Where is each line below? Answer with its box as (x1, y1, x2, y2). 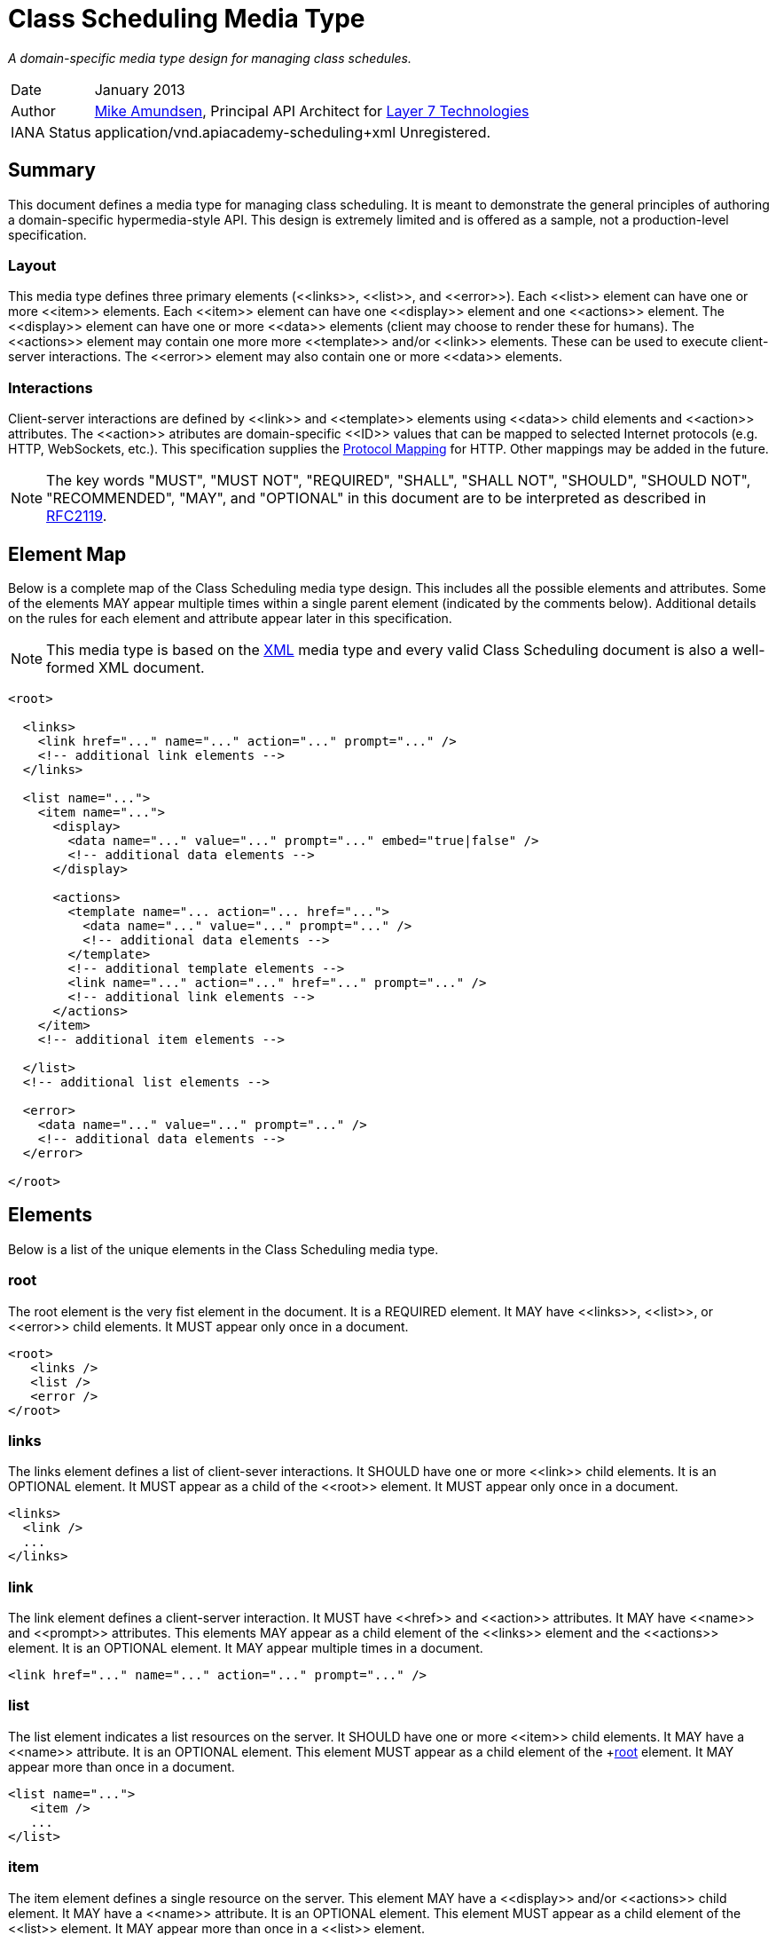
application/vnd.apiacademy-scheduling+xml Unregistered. (94, 122, 491, 141)
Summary (8, 159, 96, 182)
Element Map (8, 542, 127, 565)
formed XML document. (46, 658, 205, 676)
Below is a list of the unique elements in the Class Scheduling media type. (8, 1241, 439, 1257)
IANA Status (11, 122, 91, 141)
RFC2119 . (46, 507, 107, 525)
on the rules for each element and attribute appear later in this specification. (8, 610, 452, 626)
